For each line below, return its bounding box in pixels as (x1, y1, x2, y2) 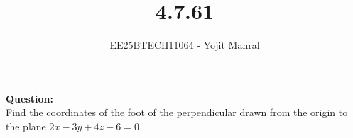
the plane (6, 118, 46, 133)
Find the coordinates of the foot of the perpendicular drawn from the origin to (6, 105, 348, 120)
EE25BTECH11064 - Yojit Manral (109, 38, 260, 52)
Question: (6, 91, 53, 105)
